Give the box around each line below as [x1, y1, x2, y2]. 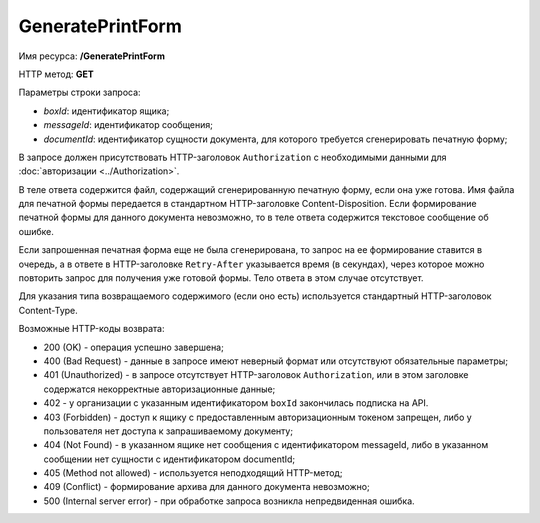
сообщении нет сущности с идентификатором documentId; [43, 453, 296, 465]
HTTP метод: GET [18, 68, 94, 80]
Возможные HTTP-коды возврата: [18, 323, 165, 335]
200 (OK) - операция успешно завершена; [43, 341, 224, 353]
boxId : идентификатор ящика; [43, 105, 170, 117]
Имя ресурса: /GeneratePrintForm [18, 50, 165, 62]
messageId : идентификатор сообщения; [43, 119, 214, 131]
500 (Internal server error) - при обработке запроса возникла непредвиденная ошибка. [43, 495, 415, 507]
